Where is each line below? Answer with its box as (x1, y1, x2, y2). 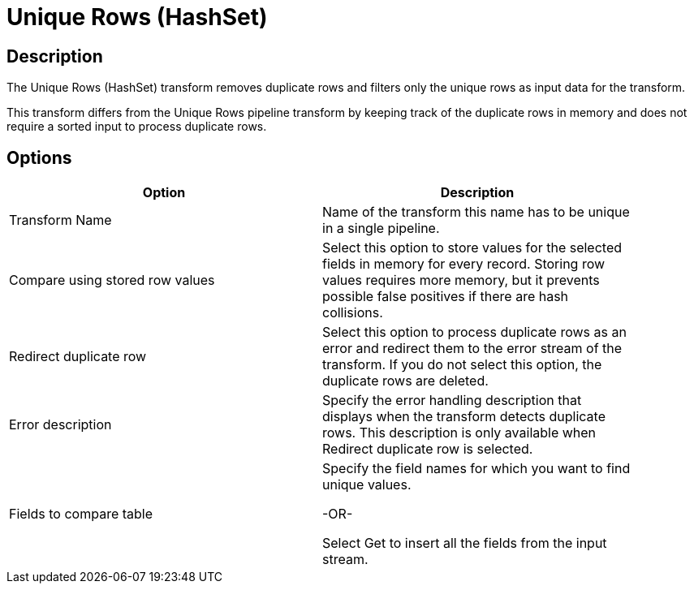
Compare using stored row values (9, 272, 215, 289)
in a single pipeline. (322, 220, 440, 237)
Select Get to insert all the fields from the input (322, 535, 607, 552)
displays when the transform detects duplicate (322, 408, 606, 425)
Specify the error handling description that (322, 392, 582, 409)
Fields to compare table (9, 506, 153, 523)
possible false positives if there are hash (322, 288, 569, 305)
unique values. (322, 476, 412, 493)
